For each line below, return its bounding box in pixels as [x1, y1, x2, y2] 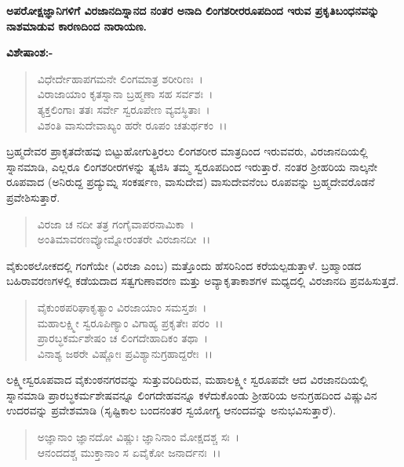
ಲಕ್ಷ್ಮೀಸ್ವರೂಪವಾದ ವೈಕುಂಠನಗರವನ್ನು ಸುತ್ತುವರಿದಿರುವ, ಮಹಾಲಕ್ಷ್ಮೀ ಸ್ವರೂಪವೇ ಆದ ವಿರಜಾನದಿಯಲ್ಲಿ [6, 371, 368, 388]
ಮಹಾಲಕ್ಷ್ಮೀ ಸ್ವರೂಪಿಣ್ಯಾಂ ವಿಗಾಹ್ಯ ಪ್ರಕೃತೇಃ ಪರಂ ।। [37, 314, 224, 330]
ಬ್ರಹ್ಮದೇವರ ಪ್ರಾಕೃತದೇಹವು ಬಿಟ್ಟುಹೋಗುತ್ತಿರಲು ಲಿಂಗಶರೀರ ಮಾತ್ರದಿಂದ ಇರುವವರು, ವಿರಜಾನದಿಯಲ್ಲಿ [6, 143, 368, 159]
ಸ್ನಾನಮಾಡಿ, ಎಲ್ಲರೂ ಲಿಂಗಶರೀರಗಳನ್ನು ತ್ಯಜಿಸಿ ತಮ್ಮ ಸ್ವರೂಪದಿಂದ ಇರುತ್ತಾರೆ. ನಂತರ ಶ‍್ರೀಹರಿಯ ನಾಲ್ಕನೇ [6, 158, 378, 174]
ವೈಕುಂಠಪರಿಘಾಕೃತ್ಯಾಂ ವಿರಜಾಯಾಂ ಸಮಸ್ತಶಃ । [37, 298, 207, 315]
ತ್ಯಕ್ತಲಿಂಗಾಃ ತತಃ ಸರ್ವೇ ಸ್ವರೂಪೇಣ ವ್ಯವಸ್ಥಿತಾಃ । [37, 100, 210, 117]
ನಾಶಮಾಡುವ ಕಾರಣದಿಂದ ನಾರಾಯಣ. [6, 17, 147, 34]
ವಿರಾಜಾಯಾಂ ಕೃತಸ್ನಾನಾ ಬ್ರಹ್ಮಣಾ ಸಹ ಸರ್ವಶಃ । [37, 86, 213, 102]
